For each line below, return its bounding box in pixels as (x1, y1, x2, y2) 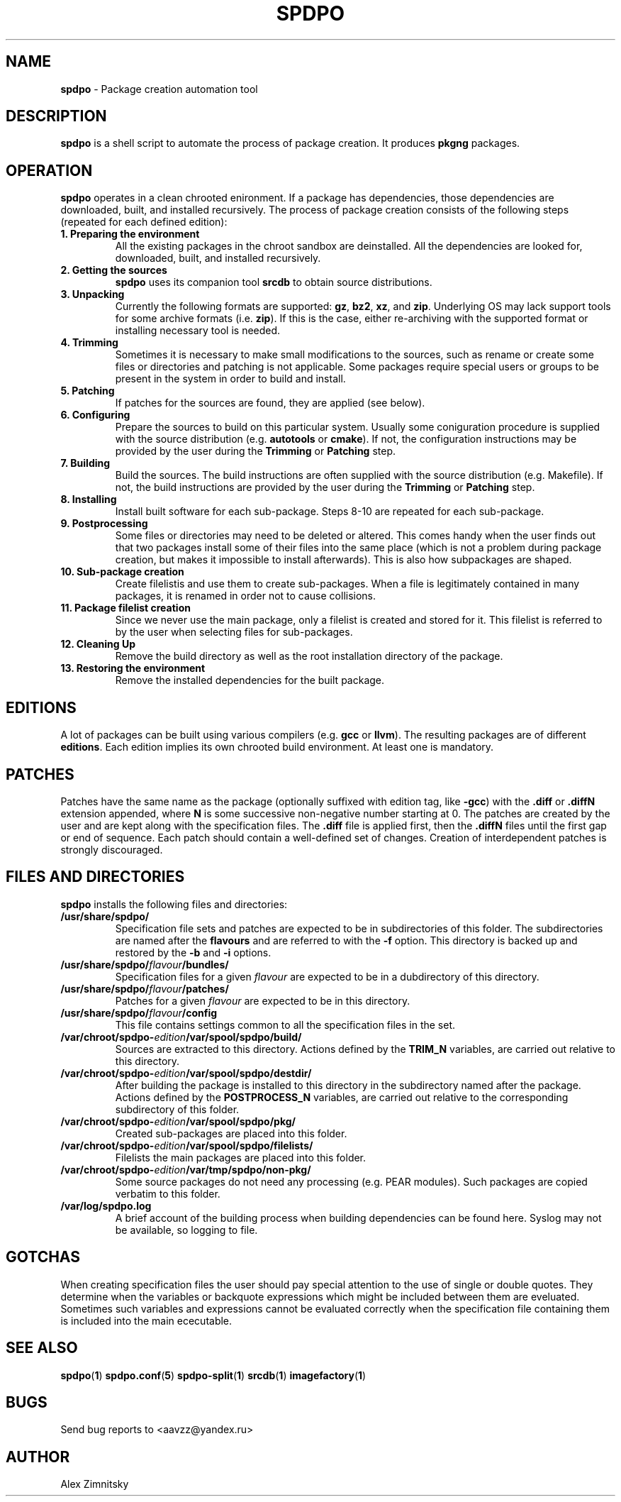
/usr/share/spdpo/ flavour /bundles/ (60, 958, 229, 971)
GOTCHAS (6, 1248, 80, 1266)
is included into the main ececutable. (60, 1314, 233, 1327)
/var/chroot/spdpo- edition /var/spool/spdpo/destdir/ (60, 1066, 312, 1079)
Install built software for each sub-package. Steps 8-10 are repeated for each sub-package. (115, 505, 544, 518)
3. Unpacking (60, 288, 125, 301)
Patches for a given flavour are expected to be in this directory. (115, 994, 410, 1007)
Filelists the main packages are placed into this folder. (115, 1151, 367, 1164)
